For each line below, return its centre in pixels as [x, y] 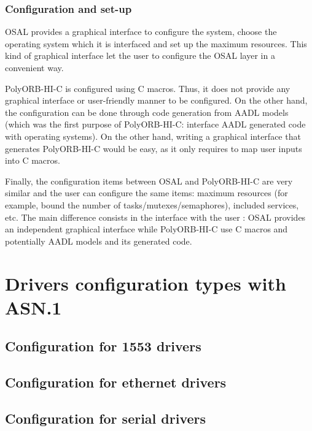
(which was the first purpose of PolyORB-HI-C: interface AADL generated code [155, 124]
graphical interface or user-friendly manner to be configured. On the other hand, [156, 100]
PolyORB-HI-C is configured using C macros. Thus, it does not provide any [148, 88]
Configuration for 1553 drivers [103, 346]
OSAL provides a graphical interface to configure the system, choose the [141, 32]
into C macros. [33, 160]
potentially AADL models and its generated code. [99, 241]
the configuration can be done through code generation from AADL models [147, 112]
